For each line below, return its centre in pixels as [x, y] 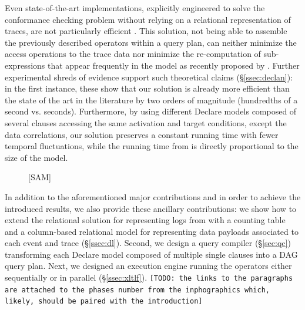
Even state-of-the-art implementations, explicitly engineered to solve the [135, 8]
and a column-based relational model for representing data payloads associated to [152, 231]
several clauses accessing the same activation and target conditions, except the [146, 122]
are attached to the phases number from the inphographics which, [138, 290]
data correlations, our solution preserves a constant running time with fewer [142, 134]
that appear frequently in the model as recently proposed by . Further [173, 65]
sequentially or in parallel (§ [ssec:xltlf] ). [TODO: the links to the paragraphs [149, 277]
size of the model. [36, 157]
